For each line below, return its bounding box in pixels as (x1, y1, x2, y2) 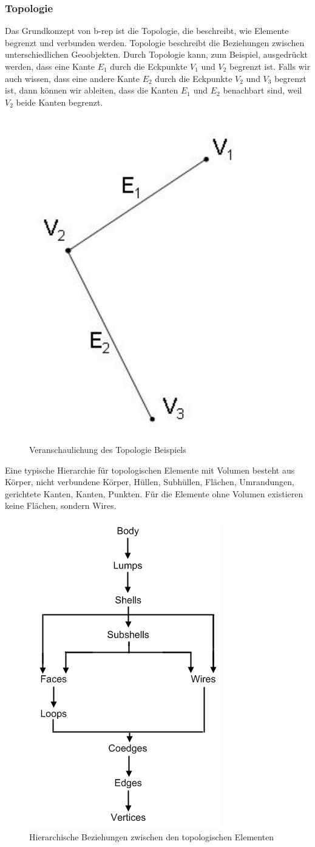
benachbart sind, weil (223, 84, 302, 97)
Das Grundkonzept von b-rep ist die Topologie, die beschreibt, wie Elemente (5, 24, 289, 37)
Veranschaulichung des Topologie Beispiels (29, 443, 186, 455)
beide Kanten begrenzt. (16, 95, 103, 108)
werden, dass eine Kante (5, 60, 95, 72)
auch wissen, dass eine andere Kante (5, 72, 140, 84)
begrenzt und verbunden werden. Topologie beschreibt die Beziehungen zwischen (5, 36, 305, 49)
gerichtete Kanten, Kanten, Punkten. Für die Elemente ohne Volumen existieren (5, 487, 303, 500)
